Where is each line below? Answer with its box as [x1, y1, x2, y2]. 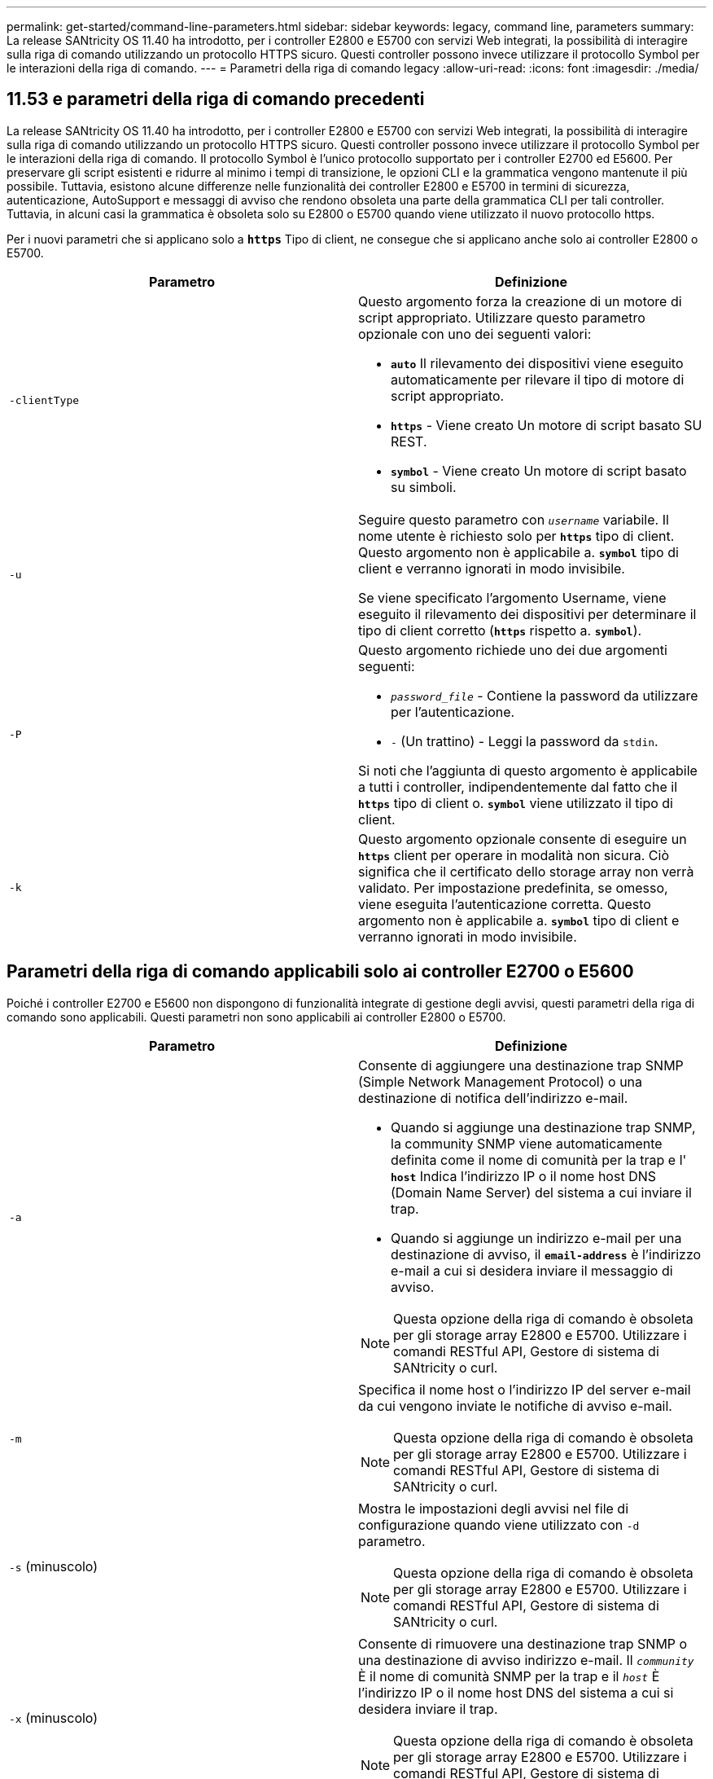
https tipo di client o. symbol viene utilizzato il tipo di [358, 794, 673, 811]
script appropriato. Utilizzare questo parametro [358, 309, 645, 326]
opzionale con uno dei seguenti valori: [358, 325, 592, 342]
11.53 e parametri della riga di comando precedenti [7, 89, 425, 110]
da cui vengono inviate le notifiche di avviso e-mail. [358, 1397, 672, 1414]
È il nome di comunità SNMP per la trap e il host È [358, 1667, 660, 1685]
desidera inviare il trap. [358, 1700, 498, 1717]
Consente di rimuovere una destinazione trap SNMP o [358, 1635, 688, 1652]
